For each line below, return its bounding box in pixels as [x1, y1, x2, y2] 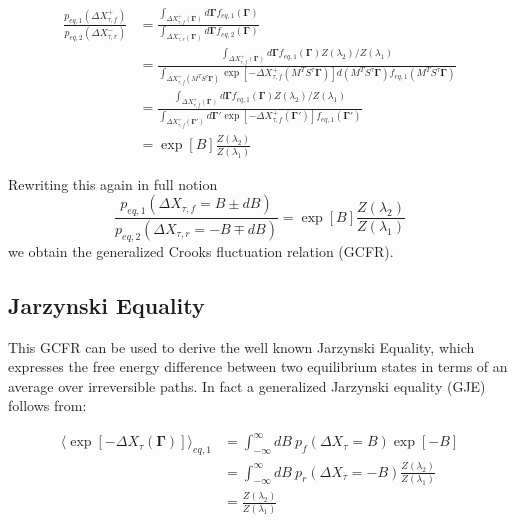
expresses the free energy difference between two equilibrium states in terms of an [8, 356, 508, 377]
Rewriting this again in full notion [8, 173, 218, 194]
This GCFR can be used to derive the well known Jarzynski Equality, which [8, 336, 475, 357]
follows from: [8, 395, 87, 416]
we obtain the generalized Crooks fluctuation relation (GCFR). [8, 240, 394, 261]
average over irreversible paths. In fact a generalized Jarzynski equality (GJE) [8, 375, 486, 396]
